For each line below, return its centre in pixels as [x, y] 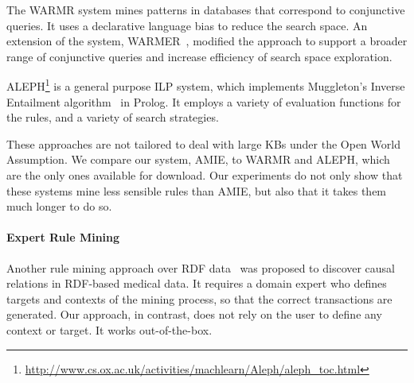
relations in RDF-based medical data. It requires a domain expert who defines [197, 283]
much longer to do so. [59, 206]
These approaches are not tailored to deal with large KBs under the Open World [203, 143]
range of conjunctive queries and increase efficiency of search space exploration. [199, 56]
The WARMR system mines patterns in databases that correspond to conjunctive [206, 10]
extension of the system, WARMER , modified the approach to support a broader [207, 41]
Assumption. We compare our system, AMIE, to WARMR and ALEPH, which [198, 159]
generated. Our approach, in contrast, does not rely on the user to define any [194, 314]
